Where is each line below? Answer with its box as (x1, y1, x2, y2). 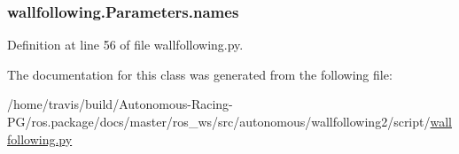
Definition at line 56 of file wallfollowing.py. (7, 35, 244, 54)
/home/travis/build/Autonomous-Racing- (7, 95, 233, 113)
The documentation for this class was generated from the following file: (7, 65, 393, 83)
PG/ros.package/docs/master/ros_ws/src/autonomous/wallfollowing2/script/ (7, 112, 431, 130)
